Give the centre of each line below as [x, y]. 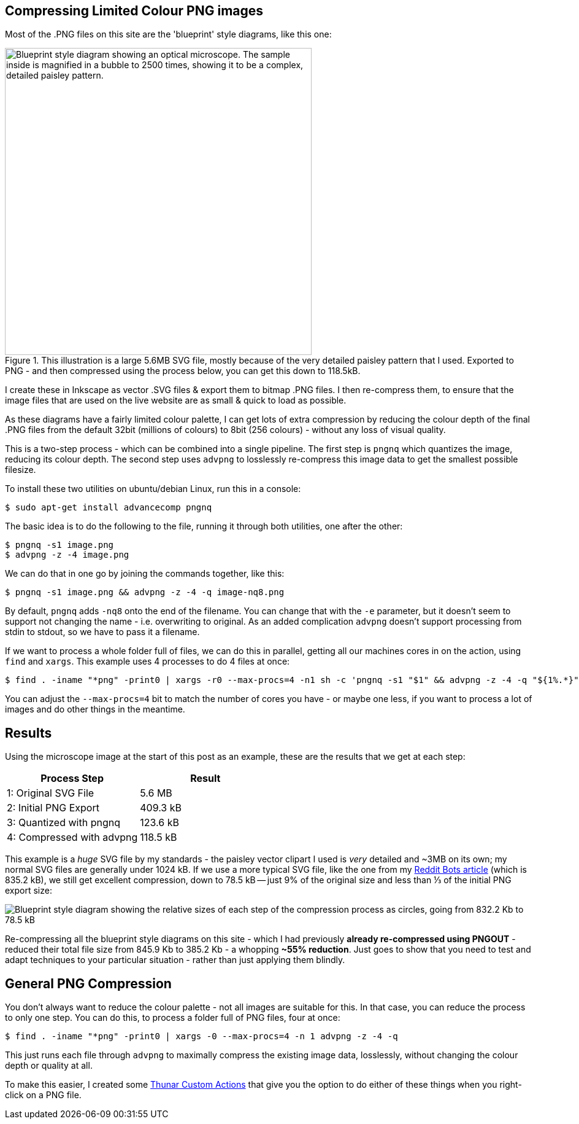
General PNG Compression [88, 983]
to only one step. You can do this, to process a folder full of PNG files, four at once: [173, 1018]
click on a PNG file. [43, 1095]
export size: [29, 891]
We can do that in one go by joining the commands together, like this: [145, 574]
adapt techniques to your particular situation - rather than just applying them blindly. [175, 960]
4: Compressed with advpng [72, 837]
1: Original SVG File [51, 793]
